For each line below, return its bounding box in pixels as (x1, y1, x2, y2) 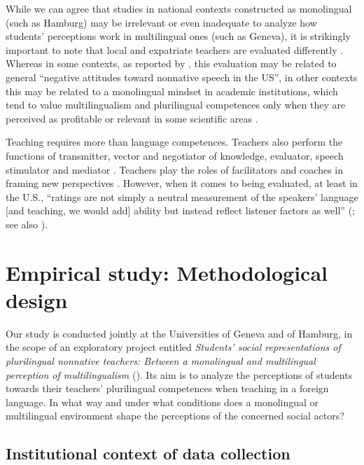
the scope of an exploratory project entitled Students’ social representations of (6, 340, 341, 354)
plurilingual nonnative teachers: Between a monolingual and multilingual (6, 354, 316, 368)
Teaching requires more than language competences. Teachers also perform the (6, 134, 343, 149)
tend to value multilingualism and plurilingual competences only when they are (6, 97, 346, 112)
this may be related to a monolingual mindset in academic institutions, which (6, 83, 338, 98)
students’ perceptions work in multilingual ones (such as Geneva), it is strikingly (6, 29, 351, 43)
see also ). (6, 216, 48, 231)
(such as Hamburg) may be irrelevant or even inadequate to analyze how (6, 15, 317, 29)
